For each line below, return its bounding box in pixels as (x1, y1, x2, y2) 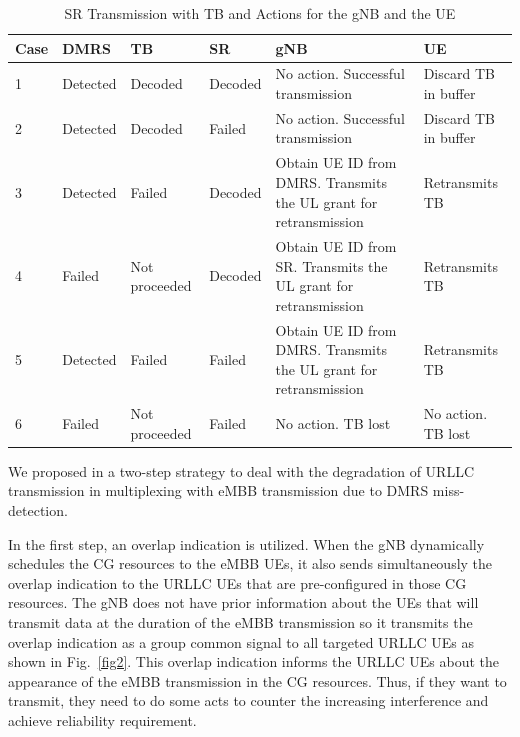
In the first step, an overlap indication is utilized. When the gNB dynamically (8, 533, 485, 554)
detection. (8, 500, 68, 521)
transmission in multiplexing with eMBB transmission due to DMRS (8, 480, 429, 501)
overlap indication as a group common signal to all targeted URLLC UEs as (8, 631, 474, 652)
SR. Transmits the (275, 255, 388, 276)
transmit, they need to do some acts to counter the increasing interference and (8, 690, 489, 711)
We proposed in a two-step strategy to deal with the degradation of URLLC (8, 460, 475, 481)
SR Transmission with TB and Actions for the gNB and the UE (64, 3, 456, 23)
